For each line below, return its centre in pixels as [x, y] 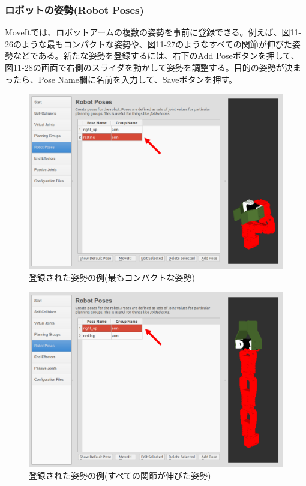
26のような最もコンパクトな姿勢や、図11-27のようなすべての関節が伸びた [148, 43]
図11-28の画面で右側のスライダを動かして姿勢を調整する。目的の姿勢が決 [149, 67]
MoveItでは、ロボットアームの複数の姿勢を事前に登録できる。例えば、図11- [153, 32]
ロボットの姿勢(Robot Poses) [74, 9]
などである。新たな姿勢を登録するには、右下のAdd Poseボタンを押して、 [156, 55]
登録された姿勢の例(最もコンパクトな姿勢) [112, 277]
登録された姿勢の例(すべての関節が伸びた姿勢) [120, 475]
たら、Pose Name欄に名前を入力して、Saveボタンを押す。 [125, 79]
